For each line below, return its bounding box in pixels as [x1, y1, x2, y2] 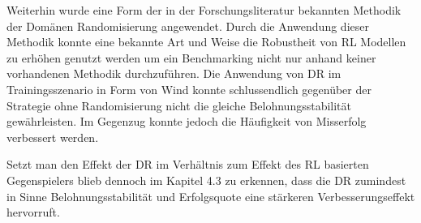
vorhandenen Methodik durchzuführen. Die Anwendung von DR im [6, 65, 342, 82]
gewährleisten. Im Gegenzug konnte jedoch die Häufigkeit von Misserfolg [6, 113, 367, 130]
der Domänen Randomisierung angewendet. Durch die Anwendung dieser [6, 17, 369, 34]
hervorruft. [6, 204, 60, 221]
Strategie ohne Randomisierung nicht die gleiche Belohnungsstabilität [6, 96, 351, 114]
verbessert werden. [6, 128, 99, 145]
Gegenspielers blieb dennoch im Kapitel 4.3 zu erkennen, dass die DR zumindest [6, 171, 406, 188]
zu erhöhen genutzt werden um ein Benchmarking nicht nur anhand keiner [6, 49, 376, 66]
